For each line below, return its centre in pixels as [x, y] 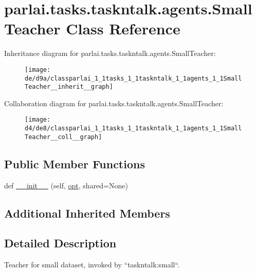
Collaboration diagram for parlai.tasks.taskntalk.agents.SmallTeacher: [114, 103]
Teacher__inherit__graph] [69, 87]
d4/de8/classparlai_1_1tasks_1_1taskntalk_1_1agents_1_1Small [133, 129]
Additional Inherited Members [87, 213]
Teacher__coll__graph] [63, 137]
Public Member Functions [75, 163]
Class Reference [123, 28]
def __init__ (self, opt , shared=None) [66, 185]
